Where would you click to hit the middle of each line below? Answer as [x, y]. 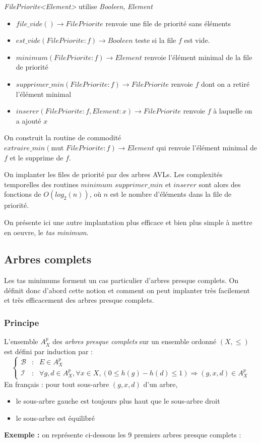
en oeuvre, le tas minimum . [46, 232]
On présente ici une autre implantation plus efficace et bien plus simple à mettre [128, 222]
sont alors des [220, 184]
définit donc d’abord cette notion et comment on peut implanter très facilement [127, 290]
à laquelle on [233, 111]
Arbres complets [48, 259]
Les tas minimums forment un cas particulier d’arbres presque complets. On [121, 280]
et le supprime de [37, 157]
